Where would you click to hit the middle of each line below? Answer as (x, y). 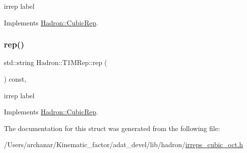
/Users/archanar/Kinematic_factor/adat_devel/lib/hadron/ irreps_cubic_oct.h (123, 144)
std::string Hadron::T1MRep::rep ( (56, 62)
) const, (15, 79)
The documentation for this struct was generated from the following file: (112, 128)
